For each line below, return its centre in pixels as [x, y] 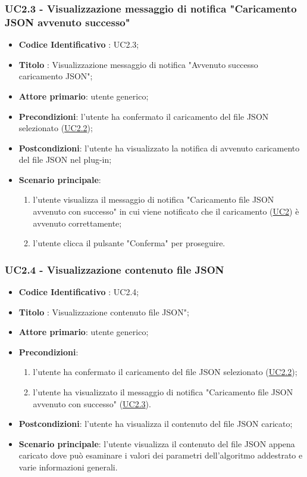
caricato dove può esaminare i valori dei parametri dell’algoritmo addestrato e [161, 455]
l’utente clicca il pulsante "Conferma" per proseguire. [129, 243]
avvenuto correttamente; [77, 223]
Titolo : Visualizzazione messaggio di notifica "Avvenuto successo [138, 64]
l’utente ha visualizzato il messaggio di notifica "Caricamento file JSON [163, 392]
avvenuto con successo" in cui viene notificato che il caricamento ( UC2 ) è [166, 211]
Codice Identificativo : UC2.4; [79, 292]
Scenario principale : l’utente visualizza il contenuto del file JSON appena [157, 443]
